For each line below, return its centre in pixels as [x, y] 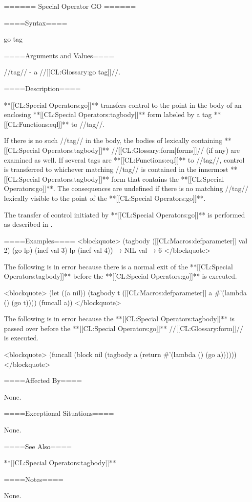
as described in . [28, 224]
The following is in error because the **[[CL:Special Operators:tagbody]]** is [119, 319]
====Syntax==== [36, 22]
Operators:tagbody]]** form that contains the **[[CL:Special [133, 179]
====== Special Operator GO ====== [70, 6]
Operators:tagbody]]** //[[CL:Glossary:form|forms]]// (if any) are [141, 150]
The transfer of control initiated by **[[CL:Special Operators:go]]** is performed [125, 214]
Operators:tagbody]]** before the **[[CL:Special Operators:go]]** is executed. [121, 276]
